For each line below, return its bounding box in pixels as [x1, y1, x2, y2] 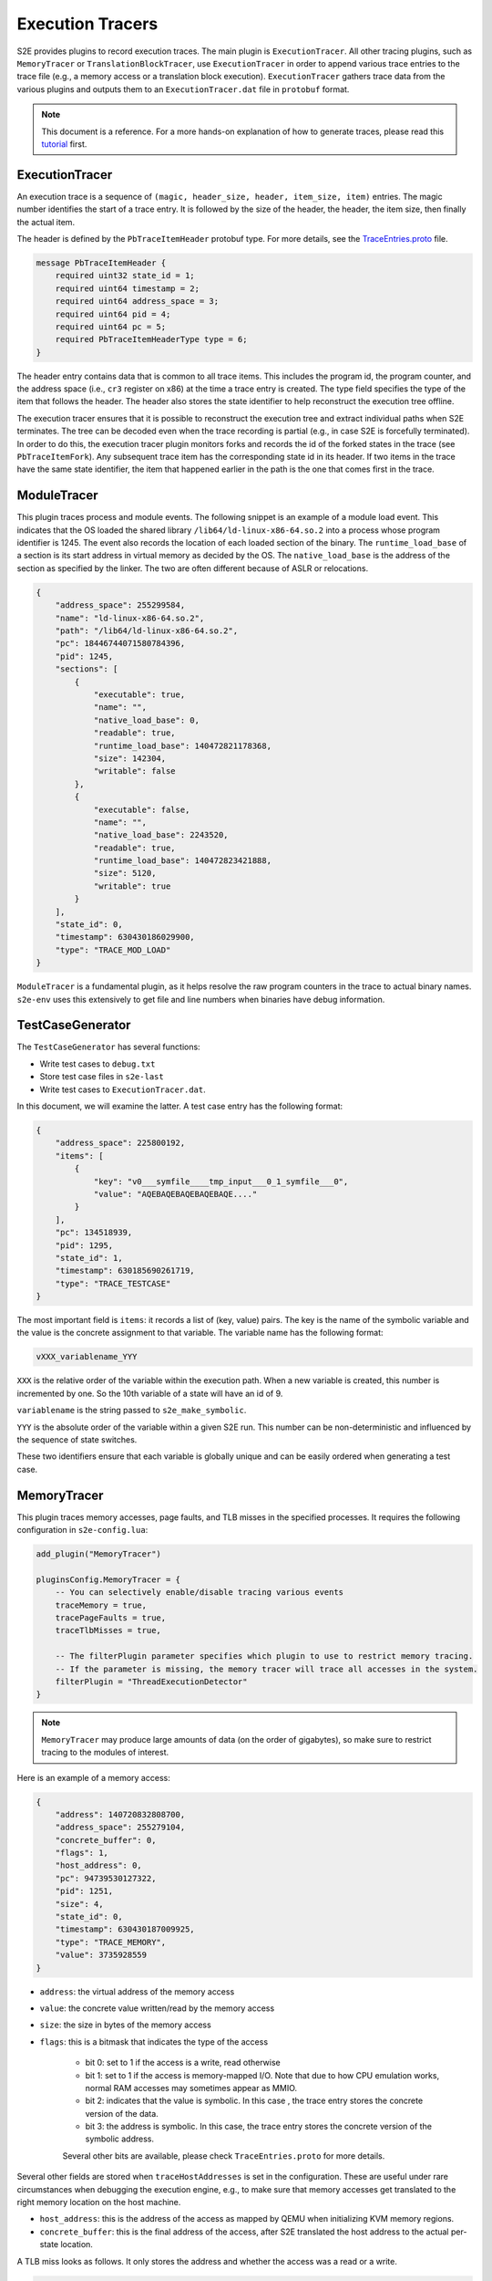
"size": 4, [55, 1899, 104, 1909]
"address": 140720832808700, [55, 1809, 186, 1819]
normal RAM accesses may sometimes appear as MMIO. [85, 2082, 298, 2093]
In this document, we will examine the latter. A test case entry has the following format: [16, 1100, 343, 1112]
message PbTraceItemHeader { [36, 257, 167, 268]
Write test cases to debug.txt [39, 1058, 156, 1069]
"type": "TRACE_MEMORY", [55, 1937, 167, 1947]
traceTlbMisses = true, [55, 1625, 161, 1636]
